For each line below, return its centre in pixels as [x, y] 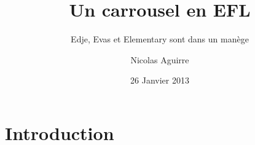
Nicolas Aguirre [160, 59]
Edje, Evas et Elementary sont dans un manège [160, 39]
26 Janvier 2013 [160, 80]
